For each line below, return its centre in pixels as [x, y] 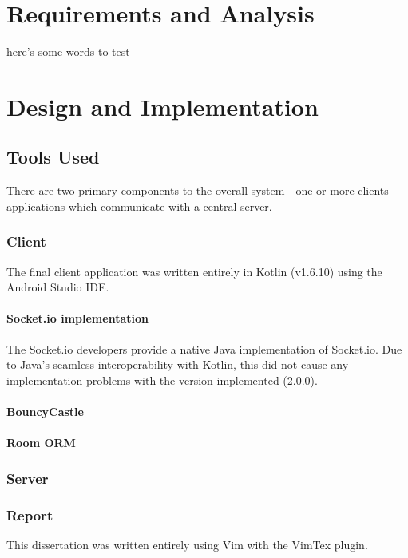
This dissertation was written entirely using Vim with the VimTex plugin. [187, 544]
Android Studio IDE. [58, 287]
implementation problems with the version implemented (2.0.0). [162, 380]
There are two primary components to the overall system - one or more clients [198, 190]
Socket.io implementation [77, 318]
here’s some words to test [68, 51]
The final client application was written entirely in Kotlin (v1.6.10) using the [194, 271]
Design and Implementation [162, 106]
